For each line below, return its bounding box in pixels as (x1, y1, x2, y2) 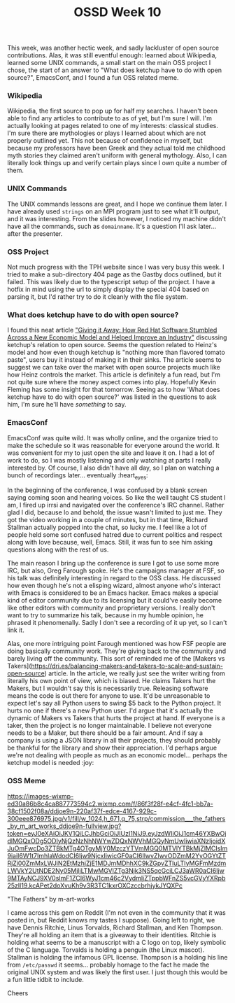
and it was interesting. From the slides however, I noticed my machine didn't (7, 214, 226, 223)
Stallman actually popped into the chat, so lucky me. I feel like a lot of (7, 523, 208, 532)
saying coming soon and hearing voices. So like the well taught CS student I (7, 493, 226, 502)
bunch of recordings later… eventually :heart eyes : (7, 470, 148, 481)
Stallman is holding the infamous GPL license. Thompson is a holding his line (7, 953, 228, 961)
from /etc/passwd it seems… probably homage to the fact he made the (7, 960, 210, 969)
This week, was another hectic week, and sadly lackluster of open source (7, 43, 219, 52)
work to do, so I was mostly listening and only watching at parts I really (7, 456, 212, 464)
